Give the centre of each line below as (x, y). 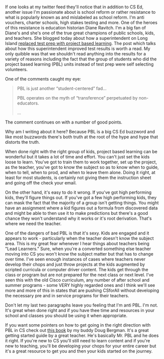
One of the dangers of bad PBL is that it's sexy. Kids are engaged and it (77, 233)
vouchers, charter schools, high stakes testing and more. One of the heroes (81, 23)
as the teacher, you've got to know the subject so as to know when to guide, (82, 167)
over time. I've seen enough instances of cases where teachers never (75, 259)
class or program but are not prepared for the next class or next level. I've (80, 275)
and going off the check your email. (41, 183)
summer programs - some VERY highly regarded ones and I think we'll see (80, 285)
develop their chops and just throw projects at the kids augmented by (75, 264)
